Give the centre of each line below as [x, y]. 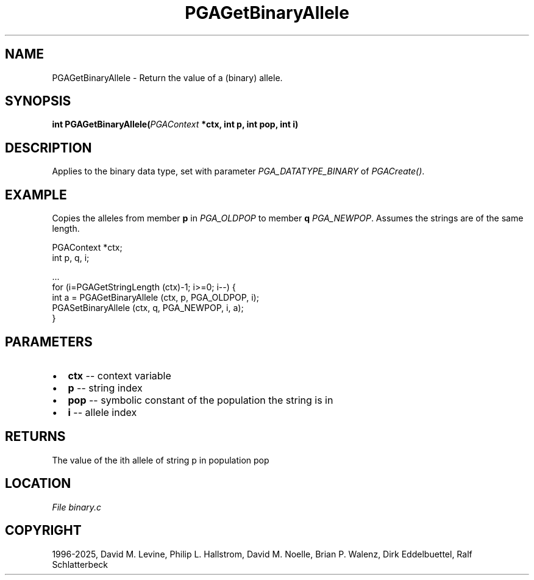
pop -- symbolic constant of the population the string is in [201, 400]
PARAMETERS [49, 342]
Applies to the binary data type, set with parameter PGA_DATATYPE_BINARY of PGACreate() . [238, 171]
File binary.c [77, 507]
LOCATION [38, 484]
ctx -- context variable [119, 375]
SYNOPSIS [38, 101]
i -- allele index [102, 412]
